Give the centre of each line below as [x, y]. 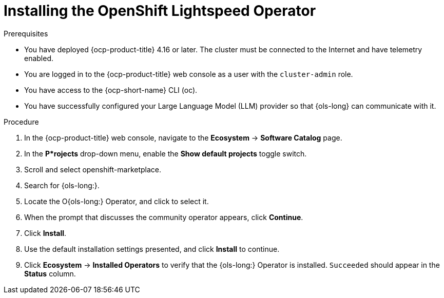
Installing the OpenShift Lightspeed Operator [160, 11]
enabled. [39, 58]
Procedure [21, 122]
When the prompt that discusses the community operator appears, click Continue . [164, 217]
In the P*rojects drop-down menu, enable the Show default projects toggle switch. [166, 153]
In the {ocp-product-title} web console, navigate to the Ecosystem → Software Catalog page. [183, 137]
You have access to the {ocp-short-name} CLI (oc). [111, 90]
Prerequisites [26, 33]
